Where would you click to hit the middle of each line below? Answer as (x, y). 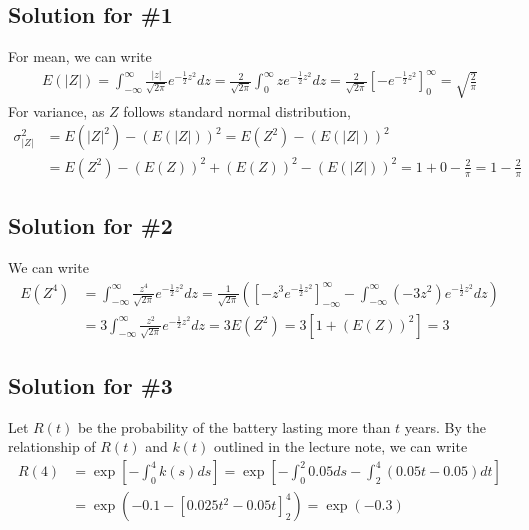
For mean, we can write (80, 56)
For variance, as (56, 110)
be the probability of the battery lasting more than (234, 426)
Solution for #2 (90, 225)
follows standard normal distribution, (237, 110)
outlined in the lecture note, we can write (340, 446)
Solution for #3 (90, 384)
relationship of (52, 446)
